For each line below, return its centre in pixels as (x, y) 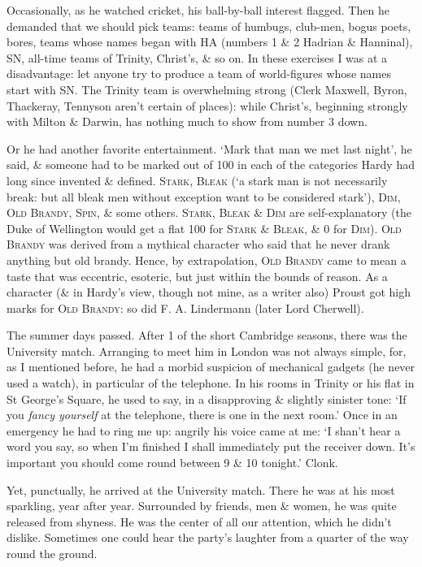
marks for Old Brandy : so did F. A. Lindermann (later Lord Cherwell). (185, 307)
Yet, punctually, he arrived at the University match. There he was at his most (201, 489)
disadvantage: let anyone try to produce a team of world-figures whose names (199, 74)
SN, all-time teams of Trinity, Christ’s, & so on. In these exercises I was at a (197, 57)
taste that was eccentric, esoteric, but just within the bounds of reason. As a (197, 276)
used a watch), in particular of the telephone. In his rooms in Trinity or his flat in (211, 383)
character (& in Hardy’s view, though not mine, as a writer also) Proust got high (209, 292)
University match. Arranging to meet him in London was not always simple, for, (207, 351)
